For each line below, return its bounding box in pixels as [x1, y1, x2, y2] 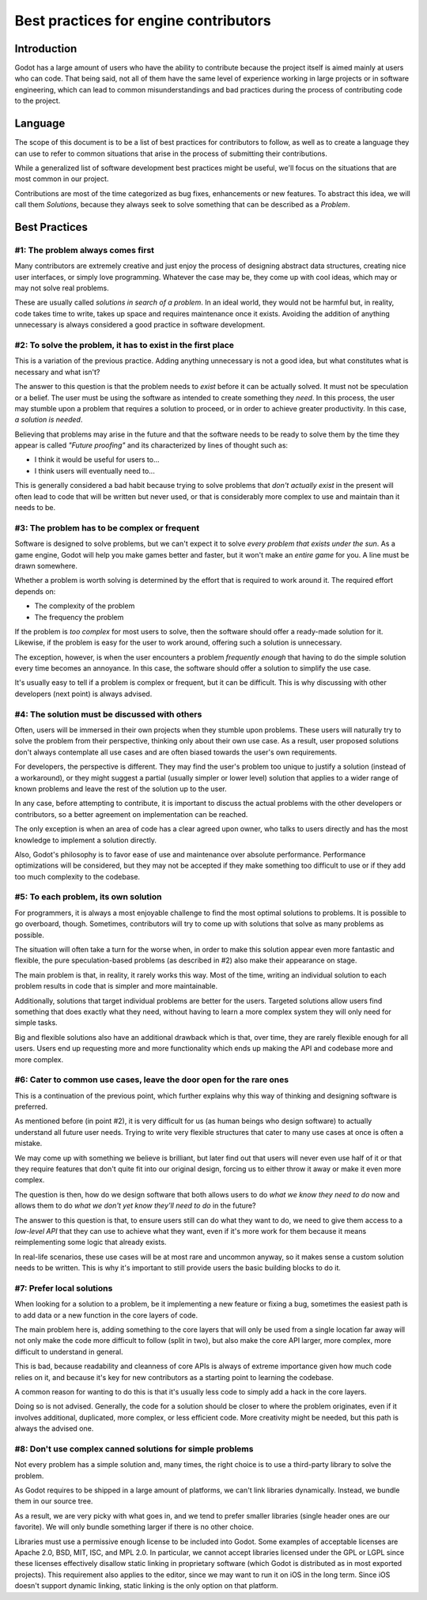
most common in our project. [14, 174, 109, 183]
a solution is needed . [14, 415, 83, 425]
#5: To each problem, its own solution [14, 891, 162, 902]
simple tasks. [14, 1018, 59, 1027]
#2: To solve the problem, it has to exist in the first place [14, 339, 235, 350]
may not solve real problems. [14, 283, 110, 293]
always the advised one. [14, 1424, 94, 1433]
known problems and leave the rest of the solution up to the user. [14, 784, 227, 793]
